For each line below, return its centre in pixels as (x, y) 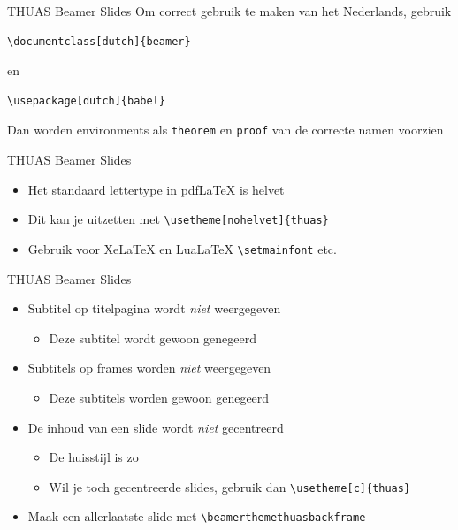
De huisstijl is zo (94, 457)
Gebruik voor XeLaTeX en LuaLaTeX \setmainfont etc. (182, 248)
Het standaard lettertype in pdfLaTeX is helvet (156, 189)
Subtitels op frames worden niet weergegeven (149, 368)
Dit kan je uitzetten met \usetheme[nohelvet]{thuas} (178, 219)
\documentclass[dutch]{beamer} (99, 41)
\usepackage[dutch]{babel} (86, 100)
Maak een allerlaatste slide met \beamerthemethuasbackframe (197, 516)
